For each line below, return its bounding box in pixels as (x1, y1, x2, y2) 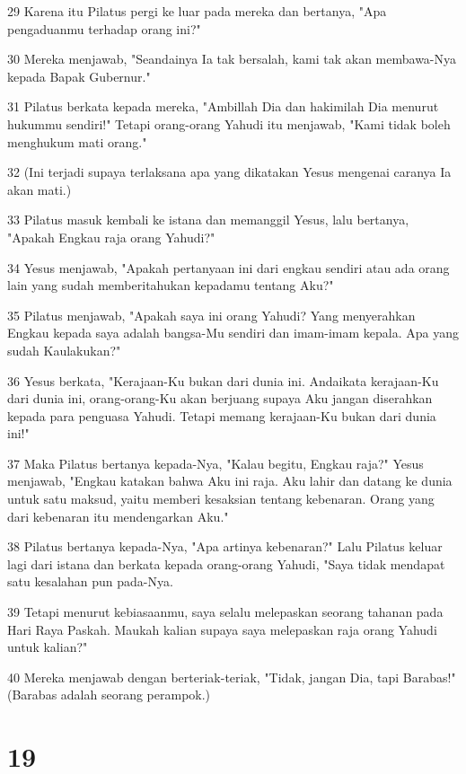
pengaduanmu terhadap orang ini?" (7, 19, 201, 38)
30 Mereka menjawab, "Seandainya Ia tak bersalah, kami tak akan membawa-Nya (7, 49, 457, 68)
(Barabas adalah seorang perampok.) (7, 685, 211, 704)
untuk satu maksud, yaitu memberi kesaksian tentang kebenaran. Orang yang (7, 489, 435, 508)
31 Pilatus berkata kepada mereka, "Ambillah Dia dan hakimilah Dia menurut (7, 97, 439, 116)
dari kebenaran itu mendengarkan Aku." (7, 506, 229, 525)
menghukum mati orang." (7, 132, 147, 151)
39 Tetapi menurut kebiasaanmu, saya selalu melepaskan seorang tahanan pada (7, 602, 444, 621)
